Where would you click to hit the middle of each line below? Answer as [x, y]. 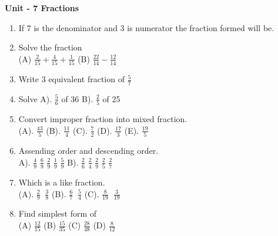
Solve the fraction [50, 47]
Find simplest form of [58, 213]
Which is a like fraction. [62, 182]
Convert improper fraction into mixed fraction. [103, 119]
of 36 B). [77, 98]
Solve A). [35, 98]
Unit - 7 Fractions [42, 8]
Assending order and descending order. [88, 151]
